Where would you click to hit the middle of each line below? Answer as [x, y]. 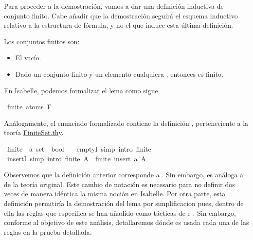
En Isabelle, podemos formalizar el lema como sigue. [82, 90]
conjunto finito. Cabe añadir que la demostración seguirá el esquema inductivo [121, 15]
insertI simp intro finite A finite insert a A [77, 158]
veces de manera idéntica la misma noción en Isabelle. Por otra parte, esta [115, 194]
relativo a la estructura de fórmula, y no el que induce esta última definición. [118, 25]
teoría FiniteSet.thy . [34, 132]
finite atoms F [29, 107]
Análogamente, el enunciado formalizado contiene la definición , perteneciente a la [126, 123]
